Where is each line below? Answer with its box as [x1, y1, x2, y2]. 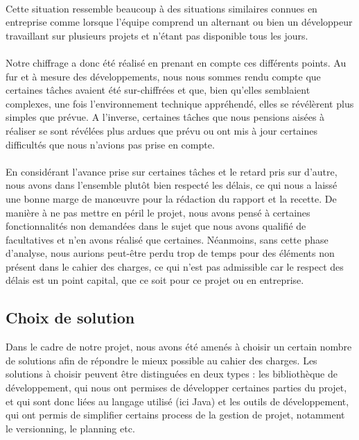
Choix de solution [6, 307, 135, 328]
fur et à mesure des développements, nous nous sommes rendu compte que [6, 69, 321, 83]
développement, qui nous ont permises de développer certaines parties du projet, [6, 380, 347, 395]
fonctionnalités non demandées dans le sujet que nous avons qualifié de [6, 219, 306, 233]
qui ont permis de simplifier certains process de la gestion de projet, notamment [6, 407, 345, 422]
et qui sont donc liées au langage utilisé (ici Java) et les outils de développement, [6, 394, 349, 408]
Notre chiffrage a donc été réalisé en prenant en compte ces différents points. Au [6, 55, 347, 69]
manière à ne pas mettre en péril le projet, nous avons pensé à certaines [6, 205, 310, 219]
